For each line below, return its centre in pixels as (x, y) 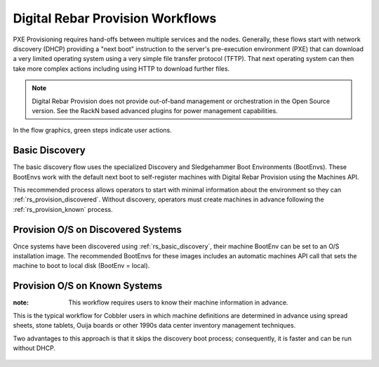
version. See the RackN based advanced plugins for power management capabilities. (155, 111)
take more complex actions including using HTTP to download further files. (121, 68)
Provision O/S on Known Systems (88, 286)
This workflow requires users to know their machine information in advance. (178, 302)
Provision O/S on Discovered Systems (97, 229)
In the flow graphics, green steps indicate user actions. (92, 131)
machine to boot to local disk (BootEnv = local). (81, 266)
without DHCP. (34, 348)
